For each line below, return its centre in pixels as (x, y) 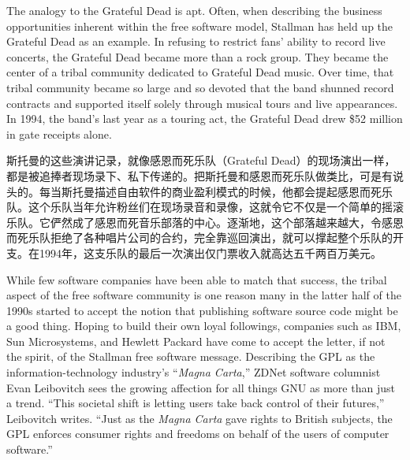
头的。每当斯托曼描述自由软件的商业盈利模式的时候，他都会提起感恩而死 (194, 191)
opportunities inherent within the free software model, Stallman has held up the (200, 26)
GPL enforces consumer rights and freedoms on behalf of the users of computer (198, 434)
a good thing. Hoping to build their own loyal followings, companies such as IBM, (204, 326)
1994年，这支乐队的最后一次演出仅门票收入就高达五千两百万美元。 (210, 252)
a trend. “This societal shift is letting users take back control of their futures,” (196, 403)
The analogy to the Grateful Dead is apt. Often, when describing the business (194, 10)
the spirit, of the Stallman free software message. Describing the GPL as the (191, 356)
